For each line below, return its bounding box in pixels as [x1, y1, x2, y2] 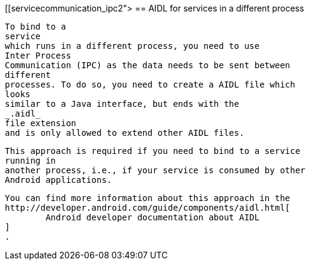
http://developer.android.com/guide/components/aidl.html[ [5, 203, 291, 212]
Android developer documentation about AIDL [45, 212, 260, 222]
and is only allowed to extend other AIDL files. [5, 128, 245, 138]
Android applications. [5, 175, 112, 185]
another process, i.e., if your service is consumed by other [5, 165, 306, 175]
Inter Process [5, 51, 71, 60]
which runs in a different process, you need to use [5, 41, 260, 51]
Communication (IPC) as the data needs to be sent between [5, 60, 291, 70]
